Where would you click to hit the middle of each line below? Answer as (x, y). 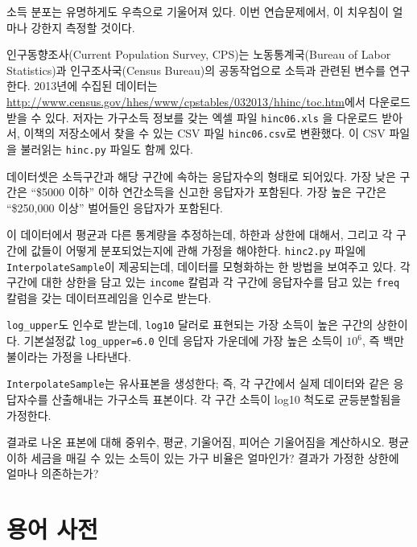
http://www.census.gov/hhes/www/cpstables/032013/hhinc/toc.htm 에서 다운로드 (208, 101)
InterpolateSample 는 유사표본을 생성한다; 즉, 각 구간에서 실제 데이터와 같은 (198, 383)
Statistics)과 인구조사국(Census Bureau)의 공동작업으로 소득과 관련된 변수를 (196, 70)
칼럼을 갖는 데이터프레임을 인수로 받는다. (109, 297)
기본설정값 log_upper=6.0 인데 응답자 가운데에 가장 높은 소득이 (183, 341)
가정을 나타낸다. (91, 356)
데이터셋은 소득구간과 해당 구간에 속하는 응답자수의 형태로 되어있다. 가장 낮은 (201, 176)
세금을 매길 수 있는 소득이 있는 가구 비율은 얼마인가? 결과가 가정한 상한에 (215, 457)
